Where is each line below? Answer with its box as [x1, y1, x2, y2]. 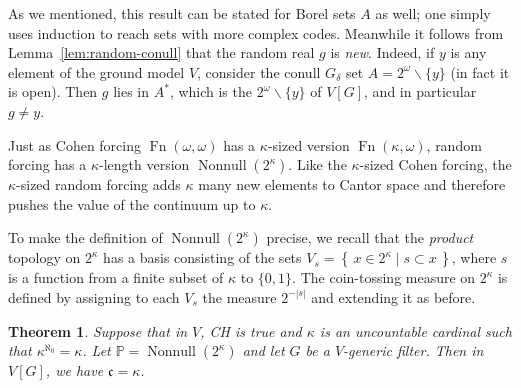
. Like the [288, 154, 347, 175]
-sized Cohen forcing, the [359, 154, 512, 175]
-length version [99, 154, 190, 175]
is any [450, 42, 487, 63]
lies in [113, 81, 150, 102]
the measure [202, 286, 277, 307]
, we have [45, 360, 104, 381]
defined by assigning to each [8, 286, 180, 307]
